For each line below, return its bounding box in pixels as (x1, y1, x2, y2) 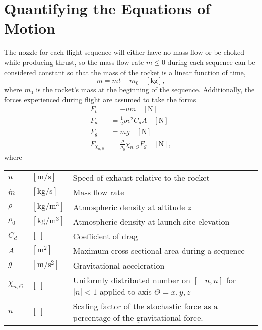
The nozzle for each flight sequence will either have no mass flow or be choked (4, 47, 245, 57)
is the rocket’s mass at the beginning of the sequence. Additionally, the (36, 84, 255, 95)
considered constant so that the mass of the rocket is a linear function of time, (4, 67, 246, 77)
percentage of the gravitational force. (73, 311, 203, 323)
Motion (4, 18, 56, 38)
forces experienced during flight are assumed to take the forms (4, 94, 196, 104)
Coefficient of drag (73, 230, 138, 242)
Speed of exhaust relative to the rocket (73, 171, 210, 183)
